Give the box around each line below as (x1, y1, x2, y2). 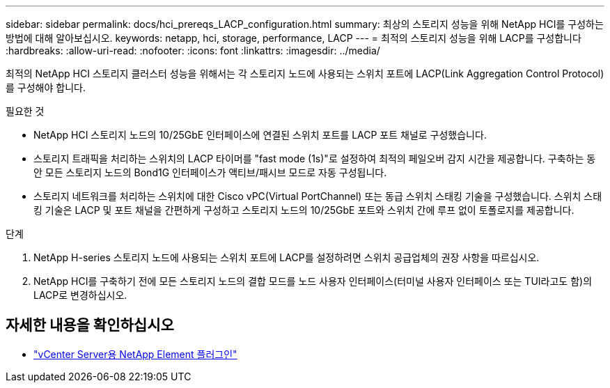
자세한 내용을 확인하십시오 (6, 316, 174, 334)
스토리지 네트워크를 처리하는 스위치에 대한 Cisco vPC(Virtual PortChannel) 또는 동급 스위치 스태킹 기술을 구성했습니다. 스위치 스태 (33, 190, 602, 202)
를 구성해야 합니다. (6, 82, 86, 93)
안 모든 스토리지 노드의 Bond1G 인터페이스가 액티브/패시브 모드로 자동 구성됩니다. (33, 166, 387, 178)
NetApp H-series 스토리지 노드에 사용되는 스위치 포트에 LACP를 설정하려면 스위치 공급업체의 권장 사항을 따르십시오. (33, 251, 540, 263)
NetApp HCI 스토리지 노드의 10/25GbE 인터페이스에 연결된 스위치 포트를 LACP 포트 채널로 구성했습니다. (33, 129, 487, 141)
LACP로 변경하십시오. (33, 289, 127, 301)
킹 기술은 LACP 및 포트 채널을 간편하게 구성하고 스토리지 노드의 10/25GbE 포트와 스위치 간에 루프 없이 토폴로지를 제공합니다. (33, 204, 574, 216)
